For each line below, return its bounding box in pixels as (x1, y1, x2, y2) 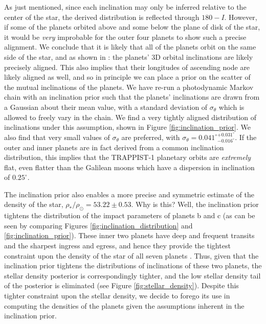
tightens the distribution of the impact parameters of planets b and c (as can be (4, 210, 255, 221)
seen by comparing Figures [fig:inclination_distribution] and (4, 220, 193, 230)
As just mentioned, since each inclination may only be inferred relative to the (4, 2, 247, 12)
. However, (224, 11, 257, 22)
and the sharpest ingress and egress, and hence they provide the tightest (4, 240, 231, 251)
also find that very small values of (4, 131, 110, 142)
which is (218, 101, 245, 112)
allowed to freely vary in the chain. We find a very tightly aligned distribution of (4, 111, 257, 122)
